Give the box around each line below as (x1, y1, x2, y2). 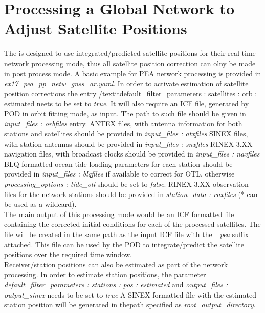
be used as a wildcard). (4, 199, 77, 209)
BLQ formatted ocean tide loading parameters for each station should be (4, 158, 233, 169)
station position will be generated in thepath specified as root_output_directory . (4, 299, 256, 310)
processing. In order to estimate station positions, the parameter (4, 269, 206, 280)
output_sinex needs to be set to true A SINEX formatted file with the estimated (4, 289, 256, 300)
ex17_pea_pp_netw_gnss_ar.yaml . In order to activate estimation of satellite (4, 78, 249, 89)
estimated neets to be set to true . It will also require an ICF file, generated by (4, 98, 249, 109)
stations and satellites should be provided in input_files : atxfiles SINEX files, (4, 128, 248, 139)
